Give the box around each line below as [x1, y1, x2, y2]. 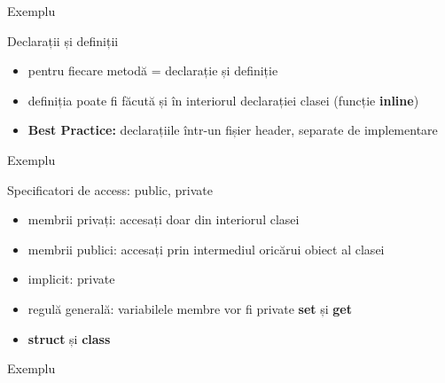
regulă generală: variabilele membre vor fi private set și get [27, 299, 352, 317]
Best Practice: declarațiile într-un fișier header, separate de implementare [27, 121, 438, 139]
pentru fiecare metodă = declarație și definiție [27, 61, 278, 80]
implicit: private [27, 270, 115, 288]
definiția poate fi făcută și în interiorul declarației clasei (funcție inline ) [27, 90, 419, 109]
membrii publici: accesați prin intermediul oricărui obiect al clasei [27, 239, 385, 258]
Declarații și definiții [7, 31, 119, 50]
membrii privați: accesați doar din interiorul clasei [27, 210, 300, 229]
